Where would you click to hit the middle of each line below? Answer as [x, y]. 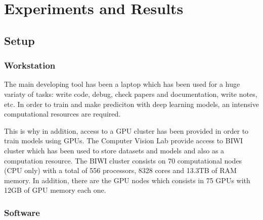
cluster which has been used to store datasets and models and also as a [114, 150]
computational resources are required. [62, 114]
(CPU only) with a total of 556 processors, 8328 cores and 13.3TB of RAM [120, 170]
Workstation [30, 65]
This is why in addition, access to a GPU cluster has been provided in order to [126, 130]
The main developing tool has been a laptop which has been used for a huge [122, 84]
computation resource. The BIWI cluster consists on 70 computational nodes [123, 160]
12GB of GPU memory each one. [55, 190]
